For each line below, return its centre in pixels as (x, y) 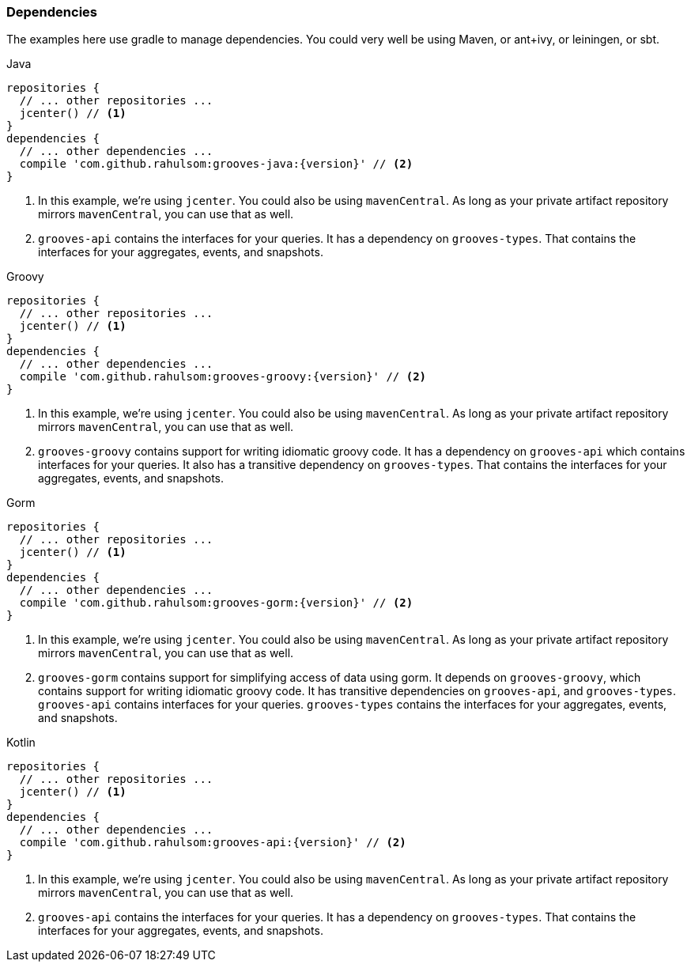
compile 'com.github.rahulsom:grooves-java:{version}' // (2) (216, 164)
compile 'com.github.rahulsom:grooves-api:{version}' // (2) (213, 843)
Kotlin (21, 743)
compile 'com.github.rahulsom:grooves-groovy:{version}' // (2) (223, 377)
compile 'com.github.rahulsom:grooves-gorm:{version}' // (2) (216, 603)
